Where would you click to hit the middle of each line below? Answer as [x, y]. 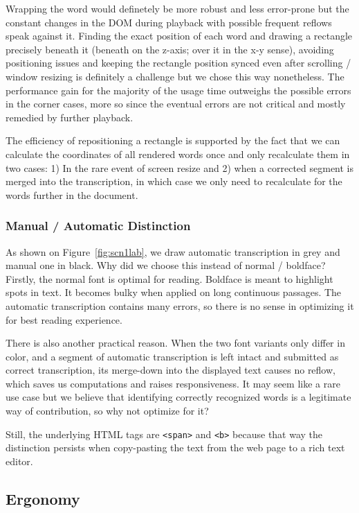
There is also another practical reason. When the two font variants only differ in [175, 343]
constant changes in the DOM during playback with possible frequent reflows [169, 22]
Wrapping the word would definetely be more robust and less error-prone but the [177, 8]
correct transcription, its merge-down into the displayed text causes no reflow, [171, 370]
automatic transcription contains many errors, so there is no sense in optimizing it [180, 305]
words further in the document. [72, 194]
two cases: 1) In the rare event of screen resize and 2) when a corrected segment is [180, 167]
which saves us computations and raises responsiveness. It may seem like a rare [173, 383]
